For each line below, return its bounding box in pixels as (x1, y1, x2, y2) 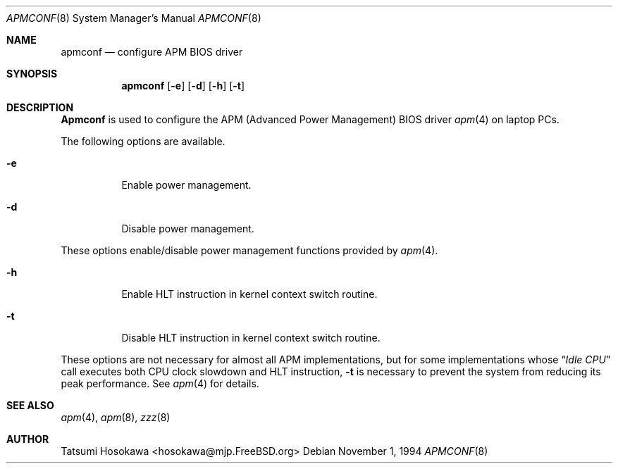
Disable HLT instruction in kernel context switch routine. (121, 332, 381, 344)
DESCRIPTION (6, 101, 74, 113)
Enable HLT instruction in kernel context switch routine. (121, 288, 378, 300)
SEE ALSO (6, 399, 54, 411)
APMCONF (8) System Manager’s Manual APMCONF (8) (6, 12, 261, 24)
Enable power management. (121, 179, 252, 191)
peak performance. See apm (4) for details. (61, 377, 259, 389)
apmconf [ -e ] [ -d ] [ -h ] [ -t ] (121, 80, 245, 92)
